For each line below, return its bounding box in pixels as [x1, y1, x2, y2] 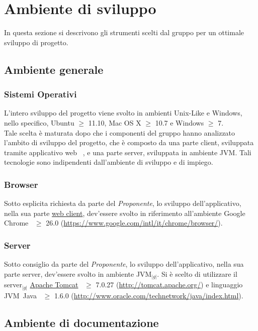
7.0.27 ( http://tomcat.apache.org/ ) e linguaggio [96, 279, 243, 290]
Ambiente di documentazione [4, 314, 159, 330]
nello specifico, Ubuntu [4, 117, 74, 128]
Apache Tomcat [30, 279, 78, 290]
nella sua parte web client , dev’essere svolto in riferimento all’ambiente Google [4, 207, 245, 218]
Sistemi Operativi [4, 88, 77, 100]
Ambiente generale [4, 61, 104, 77]
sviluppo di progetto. [4, 37, 68, 47]
